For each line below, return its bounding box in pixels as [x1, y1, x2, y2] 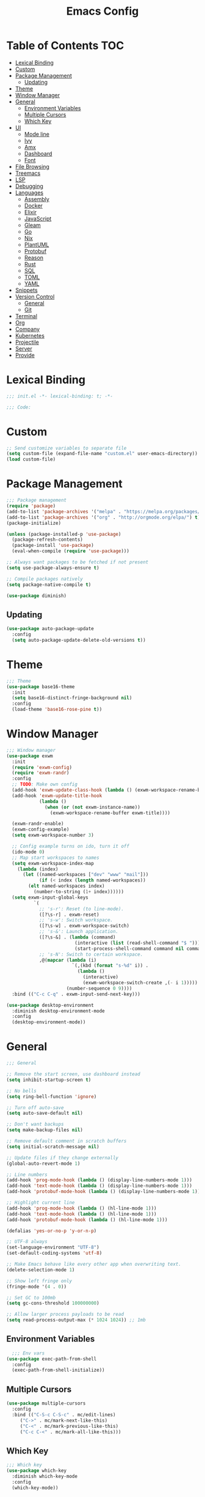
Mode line [24, 130, 50, 138]
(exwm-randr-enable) [12, 821, 64, 827]
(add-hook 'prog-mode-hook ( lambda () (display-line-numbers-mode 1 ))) [6, 1177, 192, 1183]
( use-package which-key [6, 1468, 67, 1474]
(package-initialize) [6, 520, 62, 526]
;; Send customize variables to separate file [6, 445, 127, 451]
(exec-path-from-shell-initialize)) [12, 1367, 105, 1373]
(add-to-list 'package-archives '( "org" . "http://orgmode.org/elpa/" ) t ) [6, 514, 201, 521]
